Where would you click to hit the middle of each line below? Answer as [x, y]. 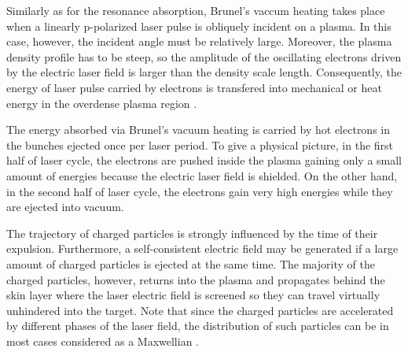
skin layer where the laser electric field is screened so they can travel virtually [193, 295]
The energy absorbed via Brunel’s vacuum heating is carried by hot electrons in [198, 130]
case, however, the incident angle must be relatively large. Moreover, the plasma [199, 41]
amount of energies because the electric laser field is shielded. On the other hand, [202, 175]
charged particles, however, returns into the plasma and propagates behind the [196, 279]
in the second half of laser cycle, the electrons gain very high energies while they [200, 191]
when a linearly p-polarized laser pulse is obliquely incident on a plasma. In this [199, 26]
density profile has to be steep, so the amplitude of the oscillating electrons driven [204, 56]
